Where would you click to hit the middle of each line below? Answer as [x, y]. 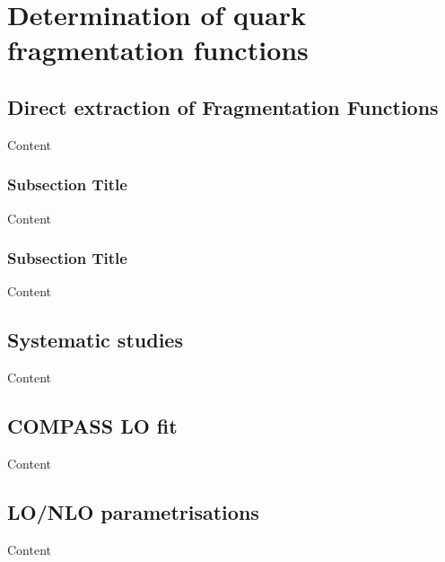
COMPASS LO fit [92, 426]
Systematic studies [95, 340]
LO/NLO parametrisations [133, 511]
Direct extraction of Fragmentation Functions [223, 106]
